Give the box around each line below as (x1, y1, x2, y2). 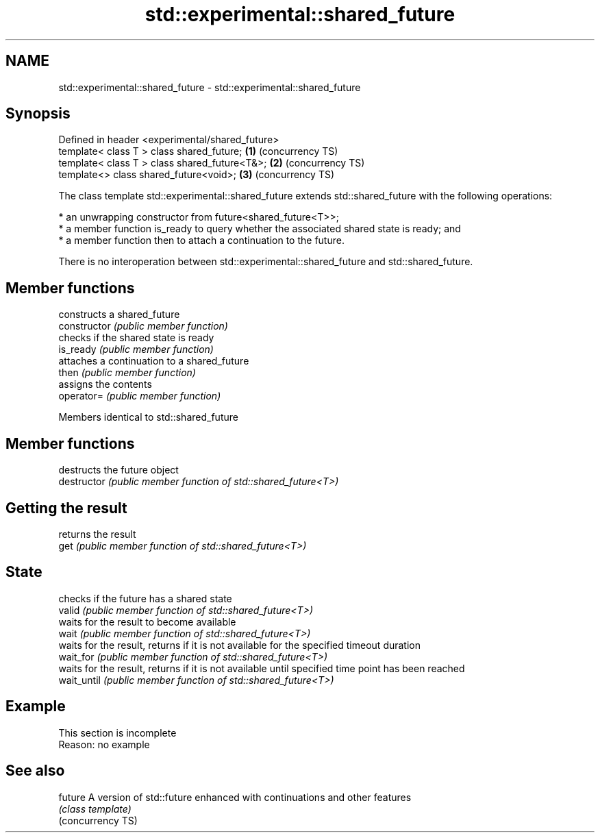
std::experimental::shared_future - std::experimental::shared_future (58, 81, 361, 93)
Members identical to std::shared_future (58, 411, 238, 423)
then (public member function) (58, 367, 196, 379)
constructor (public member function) (58, 320, 228, 332)
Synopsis (5, 105, 71, 123)
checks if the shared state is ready (58, 332, 214, 344)
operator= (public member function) (58, 390, 221, 402)
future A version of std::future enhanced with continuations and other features (58, 791, 412, 803)
